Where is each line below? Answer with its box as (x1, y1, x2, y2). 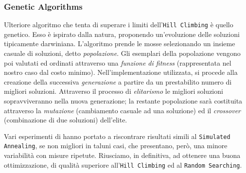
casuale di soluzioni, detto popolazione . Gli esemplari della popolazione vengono (4, 48, 241, 58)
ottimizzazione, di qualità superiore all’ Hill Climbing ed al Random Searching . (4, 159, 242, 170)
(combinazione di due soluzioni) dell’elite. (4, 115, 127, 125)
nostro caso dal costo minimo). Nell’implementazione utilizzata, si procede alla (4, 67, 238, 77)
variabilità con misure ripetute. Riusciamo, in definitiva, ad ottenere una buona (4, 150, 241, 160)
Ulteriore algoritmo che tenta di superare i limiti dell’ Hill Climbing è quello (4, 19, 233, 30)
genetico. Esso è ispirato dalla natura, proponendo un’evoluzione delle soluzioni (4, 29, 240, 39)
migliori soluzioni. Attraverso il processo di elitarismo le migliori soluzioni (4, 86, 223, 96)
